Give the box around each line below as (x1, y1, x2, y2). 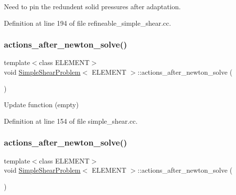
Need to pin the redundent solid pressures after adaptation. (4, 1, 181, 11)
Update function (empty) (4, 99, 79, 110)
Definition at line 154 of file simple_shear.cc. (4, 115, 138, 126)
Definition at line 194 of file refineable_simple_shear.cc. (4, 17, 171, 28)
